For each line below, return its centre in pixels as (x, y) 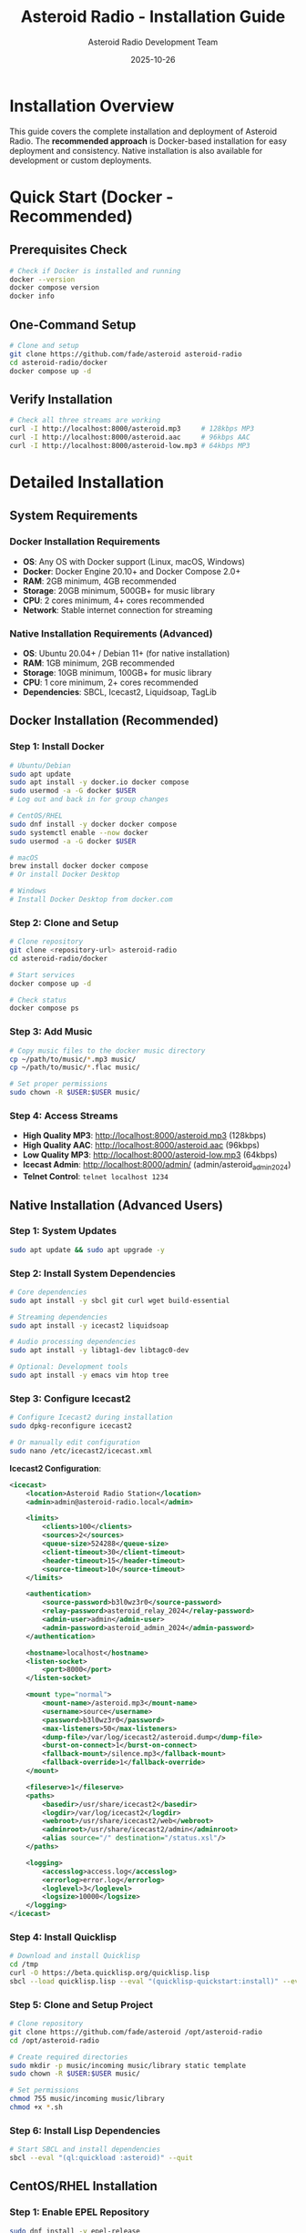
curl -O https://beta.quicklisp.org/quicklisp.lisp (109, 1973)
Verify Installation (61, 399)
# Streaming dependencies (58, 1317)
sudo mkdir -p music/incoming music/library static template (128, 2065)
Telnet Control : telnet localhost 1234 (95, 1177)
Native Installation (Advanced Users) (117, 1205)
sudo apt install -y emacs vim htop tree (89, 1376)
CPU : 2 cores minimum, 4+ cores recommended (113, 600)
